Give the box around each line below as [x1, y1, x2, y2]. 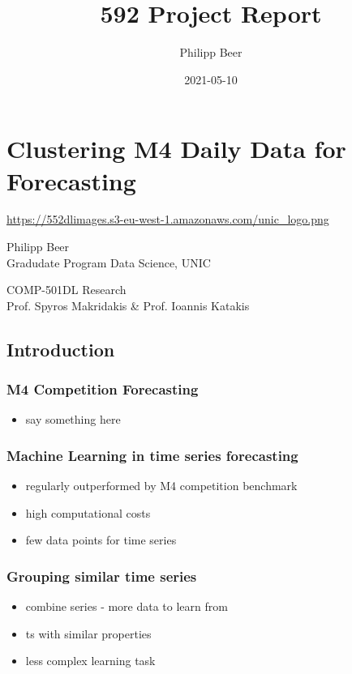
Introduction [6, 336, 115, 361]
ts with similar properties [25, 625, 152, 642]
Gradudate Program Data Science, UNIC [6, 254, 211, 271]
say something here [25, 411, 121, 428]
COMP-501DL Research [6, 281, 127, 298]
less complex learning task [25, 652, 156, 669]
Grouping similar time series [6, 565, 197, 586]
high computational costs [25, 504, 151, 521]
